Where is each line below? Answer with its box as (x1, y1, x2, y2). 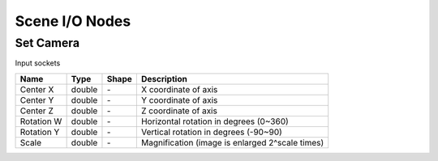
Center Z (19, 105, 54, 117)
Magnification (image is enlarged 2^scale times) (140, 137, 324, 148)
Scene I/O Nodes (15, 12, 131, 30)
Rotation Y (19, 126, 60, 138)
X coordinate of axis (140, 83, 218, 95)
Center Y (19, 94, 54, 105)
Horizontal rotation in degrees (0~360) (140, 116, 290, 127)
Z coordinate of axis (140, 105, 218, 117)
